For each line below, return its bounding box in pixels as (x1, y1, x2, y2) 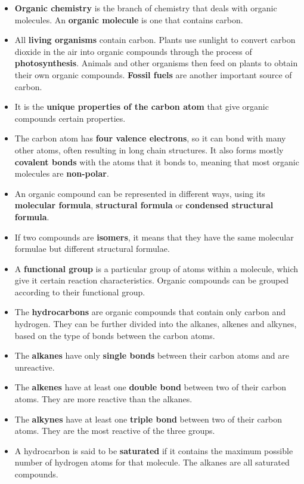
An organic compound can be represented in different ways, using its (14, 187, 265, 199)
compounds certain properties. (14, 112, 126, 124)
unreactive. (14, 360, 55, 373)
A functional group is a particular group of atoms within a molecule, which (14, 262, 298, 275)
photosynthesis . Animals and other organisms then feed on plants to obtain (14, 57, 298, 69)
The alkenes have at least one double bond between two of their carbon (14, 381, 287, 393)
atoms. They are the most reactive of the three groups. (14, 424, 215, 437)
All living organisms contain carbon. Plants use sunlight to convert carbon (14, 33, 296, 46)
